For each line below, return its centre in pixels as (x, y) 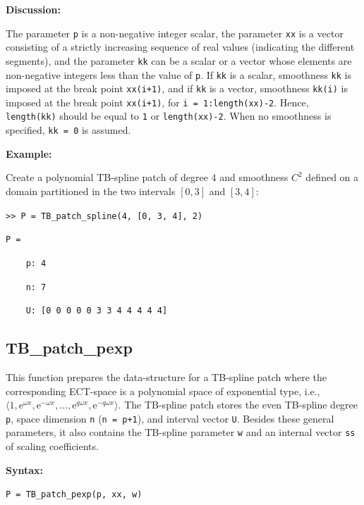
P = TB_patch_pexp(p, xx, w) (74, 495)
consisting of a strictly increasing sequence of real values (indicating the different (180, 47)
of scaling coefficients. (52, 446)
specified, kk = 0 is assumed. (68, 130)
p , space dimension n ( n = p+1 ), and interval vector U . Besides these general (170, 418)
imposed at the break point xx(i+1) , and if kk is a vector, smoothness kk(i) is (177, 88)
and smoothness (254, 177)
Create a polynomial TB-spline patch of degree (107, 177)
